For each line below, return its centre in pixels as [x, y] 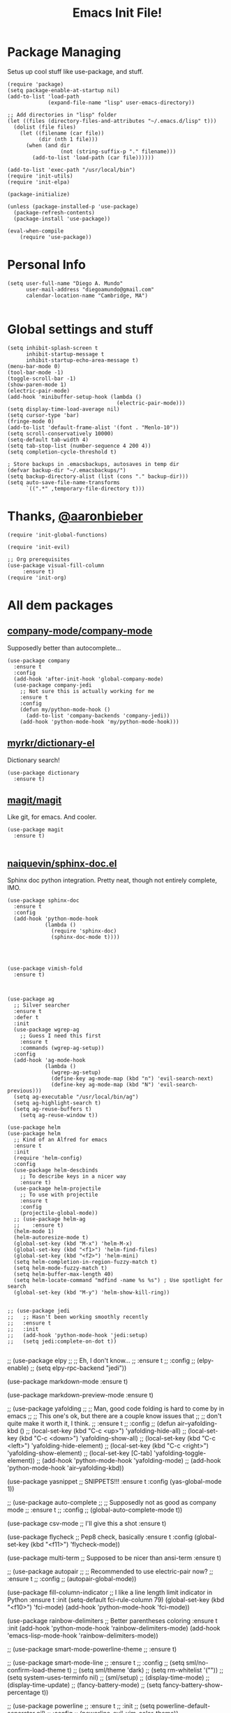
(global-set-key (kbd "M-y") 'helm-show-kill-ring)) [92, 1292]
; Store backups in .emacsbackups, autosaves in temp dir [93, 464]
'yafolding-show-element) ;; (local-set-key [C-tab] [80, 1453]
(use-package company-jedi [53, 685]
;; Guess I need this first [60, 1035]
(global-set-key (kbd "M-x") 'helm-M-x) [73, 1244]
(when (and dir [48, 145]
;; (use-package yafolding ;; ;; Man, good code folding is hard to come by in [116, 1408]
